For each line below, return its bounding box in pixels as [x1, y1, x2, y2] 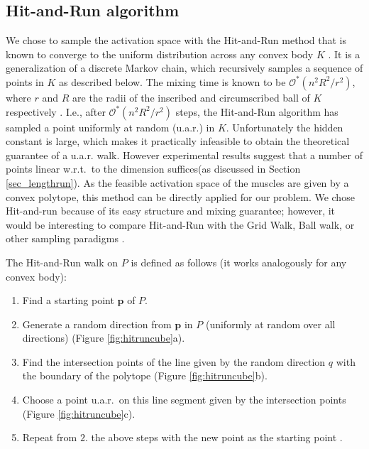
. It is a [328, 46, 360, 61]
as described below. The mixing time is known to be [58, 74, 286, 89]
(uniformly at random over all [205, 316, 336, 331]
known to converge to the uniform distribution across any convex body [6, 46, 314, 61]
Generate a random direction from [22, 316, 172, 331]
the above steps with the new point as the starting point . [91, 430, 343, 445]
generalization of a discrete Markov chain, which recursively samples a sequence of [6, 60, 363, 75]
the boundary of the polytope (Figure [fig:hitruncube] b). [22, 368, 268, 383]
